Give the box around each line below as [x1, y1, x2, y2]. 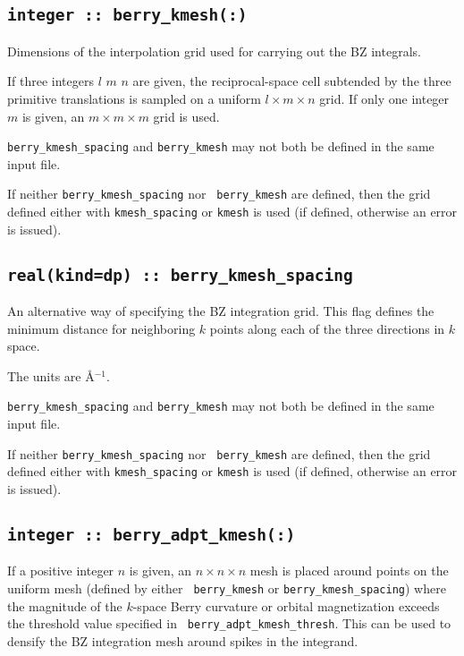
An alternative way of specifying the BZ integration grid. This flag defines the [7, 302, 434, 320]
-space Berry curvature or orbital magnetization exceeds [132, 596, 440, 615]
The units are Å [7, 366, 95, 385]
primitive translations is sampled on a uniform [7, 89, 261, 107]
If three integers [7, 72, 94, 90]
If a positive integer [7, 561, 114, 580]
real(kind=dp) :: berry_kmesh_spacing [7, 265, 353, 285]
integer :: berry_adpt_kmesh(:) [7, 525, 296, 545]
